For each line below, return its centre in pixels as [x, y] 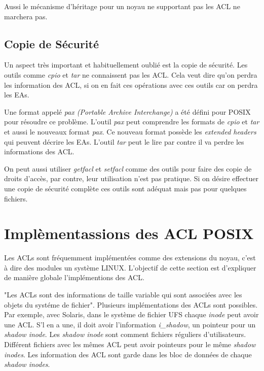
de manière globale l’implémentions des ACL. [74, 277]
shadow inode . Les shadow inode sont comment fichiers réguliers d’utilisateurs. [125, 334]
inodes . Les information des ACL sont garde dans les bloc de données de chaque [128, 354]
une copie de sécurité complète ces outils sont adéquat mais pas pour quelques [125, 188]
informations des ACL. [39, 151]
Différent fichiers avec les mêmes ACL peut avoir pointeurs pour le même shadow [130, 344]
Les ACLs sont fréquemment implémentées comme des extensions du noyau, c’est [130, 258]
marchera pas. [26, 16]
